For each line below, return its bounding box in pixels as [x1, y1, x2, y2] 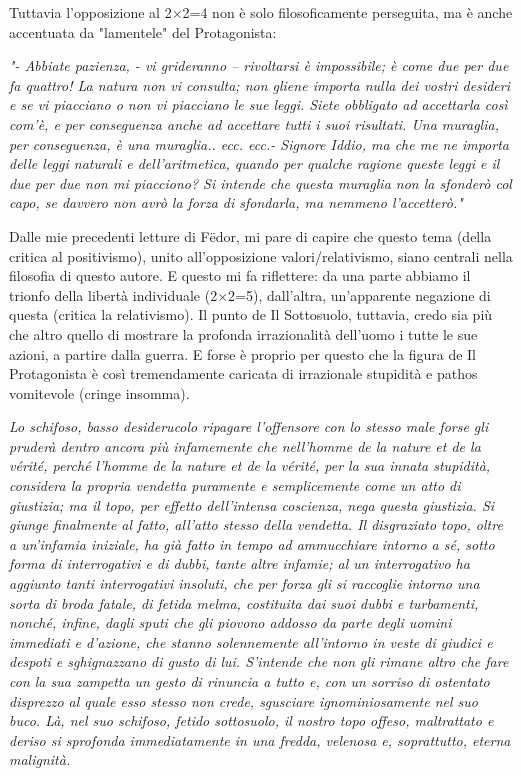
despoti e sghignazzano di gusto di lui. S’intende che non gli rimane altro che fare [9, 651, 509, 672]
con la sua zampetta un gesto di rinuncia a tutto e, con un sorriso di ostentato [9, 671, 490, 691]
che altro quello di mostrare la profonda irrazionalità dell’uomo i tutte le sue [9, 323, 478, 344]
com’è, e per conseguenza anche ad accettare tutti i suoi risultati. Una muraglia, [9, 113, 499, 134]
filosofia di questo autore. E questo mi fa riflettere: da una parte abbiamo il [9, 265, 471, 286]
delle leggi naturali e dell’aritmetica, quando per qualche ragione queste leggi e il [9, 153, 500, 174]
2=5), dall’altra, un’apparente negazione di [228, 284, 491, 305]
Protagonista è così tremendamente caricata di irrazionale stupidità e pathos [9, 363, 478, 384]
